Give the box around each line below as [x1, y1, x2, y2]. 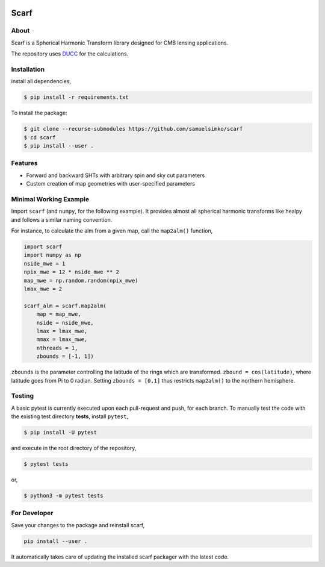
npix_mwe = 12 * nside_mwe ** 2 [23, 269, 120, 275]
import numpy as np [23, 252, 81, 258]
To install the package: [11, 109, 67, 117]
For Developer [11, 509, 54, 518]
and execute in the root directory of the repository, [11, 445, 137, 452]
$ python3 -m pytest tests [23, 492, 104, 499]
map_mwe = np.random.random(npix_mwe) [23, 277, 138, 284]
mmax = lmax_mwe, [36, 336, 88, 343]
